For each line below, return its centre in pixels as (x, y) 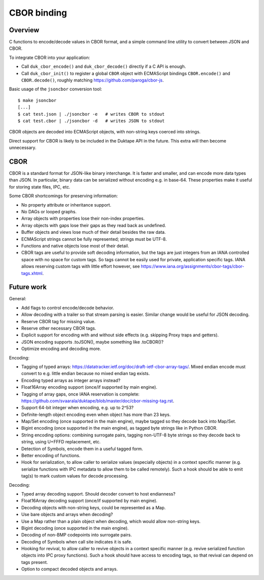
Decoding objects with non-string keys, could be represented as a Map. (94, 507)
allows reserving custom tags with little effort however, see (81, 267)
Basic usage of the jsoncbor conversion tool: (55, 89)
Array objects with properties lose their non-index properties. (83, 218)
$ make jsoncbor (37, 100)
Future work (28, 287)
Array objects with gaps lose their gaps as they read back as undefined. (94, 225)
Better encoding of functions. (51, 456)
